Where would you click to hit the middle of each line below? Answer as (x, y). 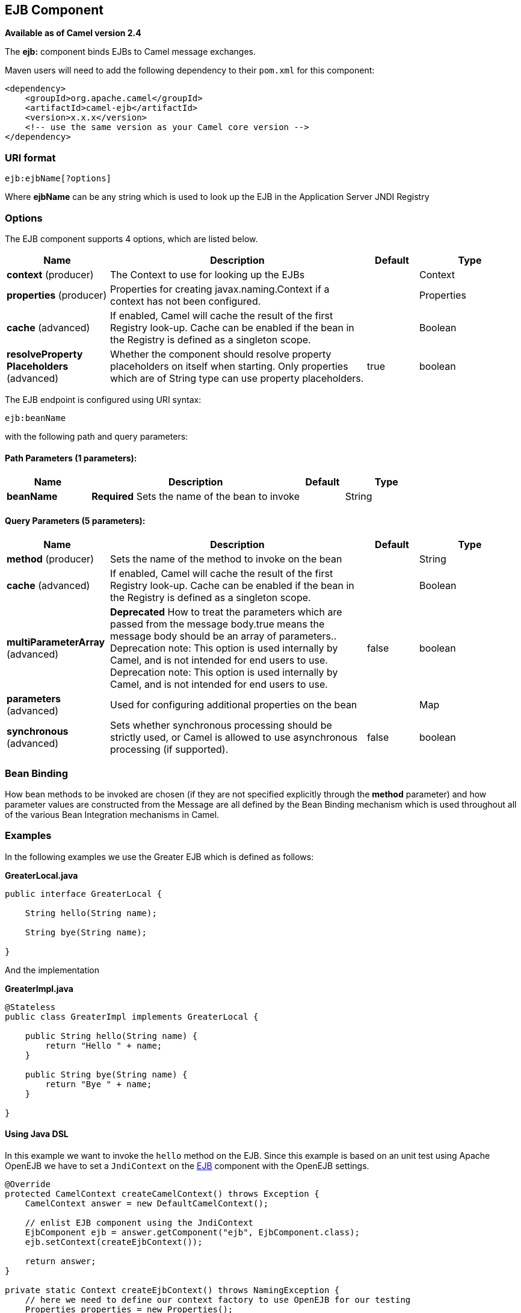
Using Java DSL (37, 1134)
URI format (30, 157)
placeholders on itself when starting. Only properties (229, 366)
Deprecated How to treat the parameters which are (226, 612)
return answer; (60, 1262)
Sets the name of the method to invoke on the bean (226, 559)
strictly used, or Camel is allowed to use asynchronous (234, 738)
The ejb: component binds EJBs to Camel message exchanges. (130, 52)
